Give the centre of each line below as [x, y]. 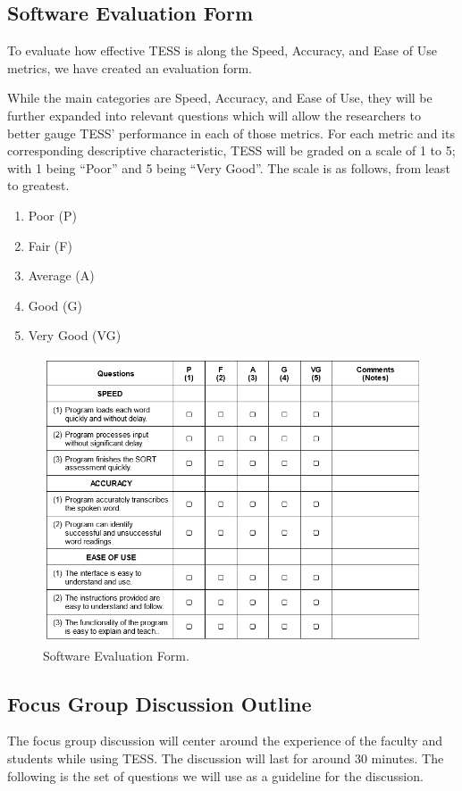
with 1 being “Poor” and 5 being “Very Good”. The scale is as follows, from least [229, 167]
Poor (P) [52, 215]
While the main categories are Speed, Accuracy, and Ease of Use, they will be [220, 98]
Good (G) [55, 305]
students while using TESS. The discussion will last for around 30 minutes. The [226, 758]
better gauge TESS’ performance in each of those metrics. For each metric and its [231, 133]
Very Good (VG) [75, 335]
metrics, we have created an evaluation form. [130, 67]
